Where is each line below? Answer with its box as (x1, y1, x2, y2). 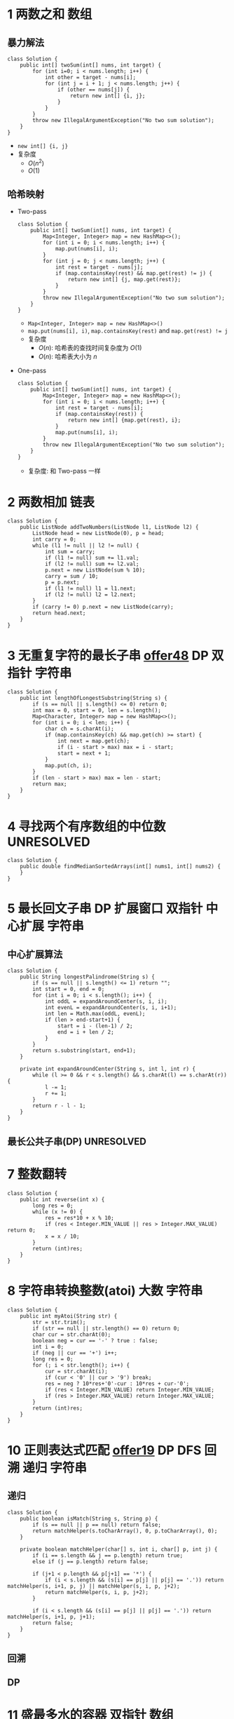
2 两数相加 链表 (7, 494, 95, 510)
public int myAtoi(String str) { (20, 1312, 118, 1319)
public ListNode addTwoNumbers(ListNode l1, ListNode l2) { (20, 524, 199, 531)
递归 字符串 (22, 1460, 88, 1476)
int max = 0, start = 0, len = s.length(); (32, 707, 161, 714)
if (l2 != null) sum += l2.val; (44, 560, 139, 568)
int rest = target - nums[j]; (55, 264, 144, 271)
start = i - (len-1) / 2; (57, 1023, 133, 1030)
